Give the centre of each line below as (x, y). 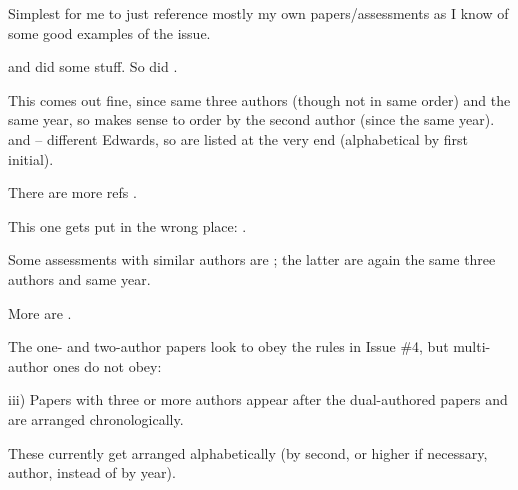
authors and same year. (79, 278)
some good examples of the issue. (109, 32)
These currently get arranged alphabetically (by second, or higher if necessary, (248, 452)
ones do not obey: (107, 365)
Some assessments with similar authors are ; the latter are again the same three (252, 259)
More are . (40, 312)
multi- (472, 346)
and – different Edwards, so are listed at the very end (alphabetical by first (238, 138)
